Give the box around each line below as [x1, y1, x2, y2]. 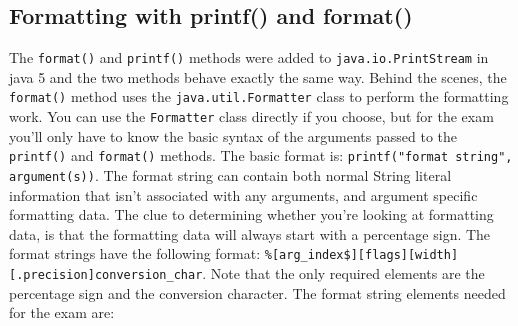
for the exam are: [9, 302, 115, 323]
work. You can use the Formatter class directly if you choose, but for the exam [9, 106, 494, 127]
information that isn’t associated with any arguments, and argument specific [9, 184, 478, 205]
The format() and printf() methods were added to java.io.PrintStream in [9, 47, 489, 68]
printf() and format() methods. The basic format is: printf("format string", [9, 145, 513, 166]
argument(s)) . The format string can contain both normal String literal [9, 165, 452, 186]
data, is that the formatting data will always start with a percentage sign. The [9, 223, 491, 244]
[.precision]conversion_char [9, 268, 203, 283]
